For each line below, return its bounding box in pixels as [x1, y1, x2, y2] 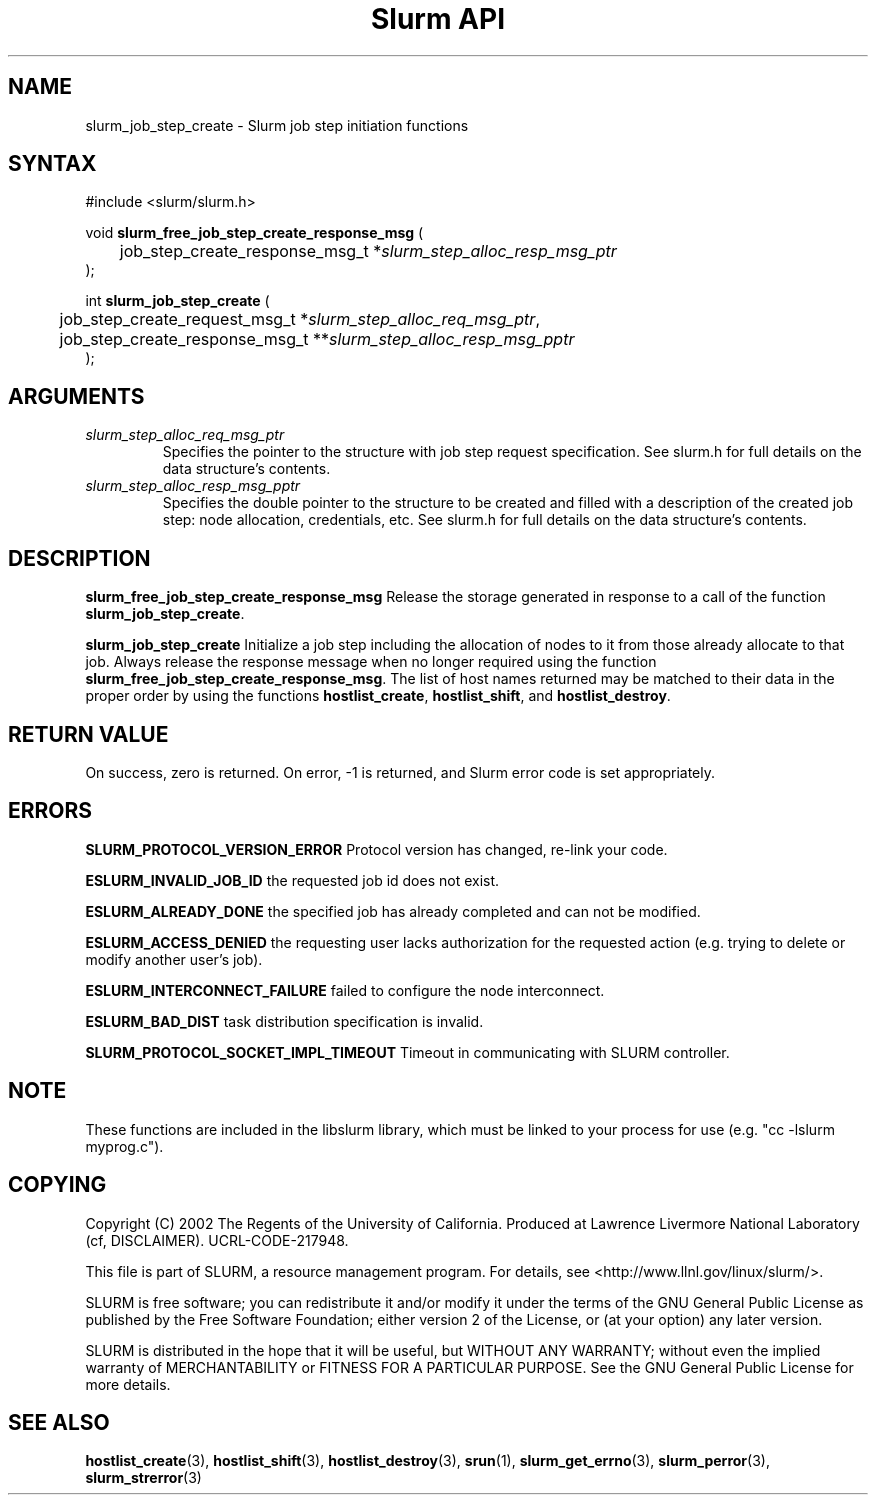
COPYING [8, 1172, 107, 1198]
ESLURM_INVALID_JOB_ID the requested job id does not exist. [85, 871, 500, 889]
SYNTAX [8, 151, 97, 177]
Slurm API [370, 2, 506, 36]
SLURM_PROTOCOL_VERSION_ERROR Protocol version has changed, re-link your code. [85, 840, 668, 858]
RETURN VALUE [8, 721, 169, 747]
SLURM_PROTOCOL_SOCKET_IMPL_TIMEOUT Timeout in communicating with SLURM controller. [85, 1043, 730, 1061]
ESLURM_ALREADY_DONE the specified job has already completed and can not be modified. [85, 902, 701, 920]
